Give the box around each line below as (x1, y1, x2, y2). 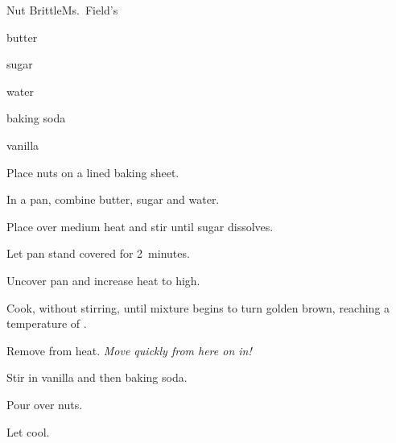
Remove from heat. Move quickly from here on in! (6, 342, 252, 358)
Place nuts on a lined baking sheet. (6, 164, 179, 180)
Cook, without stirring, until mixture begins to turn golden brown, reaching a (6, 299, 390, 316)
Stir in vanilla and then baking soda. (6, 369, 188, 386)
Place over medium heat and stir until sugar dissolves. (6, 217, 274, 234)
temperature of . (6, 315, 87, 332)
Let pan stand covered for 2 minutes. (6, 245, 190, 262)
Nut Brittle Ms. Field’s (6, 2, 118, 18)
